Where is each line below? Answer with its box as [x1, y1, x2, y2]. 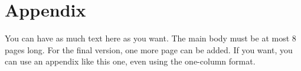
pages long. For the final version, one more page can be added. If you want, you [5, 43, 293, 56]
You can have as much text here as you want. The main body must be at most [5, 32, 290, 44]
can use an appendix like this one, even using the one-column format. [5, 55, 256, 67]
